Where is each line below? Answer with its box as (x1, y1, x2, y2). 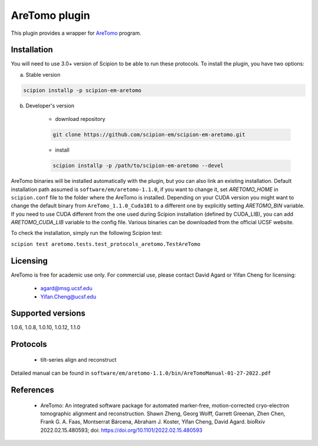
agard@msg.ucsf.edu (40, 285, 92, 292)
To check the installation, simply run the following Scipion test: (11, 229, 163, 237)
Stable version (25, 71, 61, 78)
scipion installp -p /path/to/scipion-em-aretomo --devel (52, 162, 224, 169)
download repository (55, 116, 105, 123)
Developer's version (25, 102, 75, 109)
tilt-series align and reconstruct (40, 356, 117, 363)
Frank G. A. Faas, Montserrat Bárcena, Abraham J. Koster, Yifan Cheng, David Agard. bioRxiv (40, 418, 266, 425)
